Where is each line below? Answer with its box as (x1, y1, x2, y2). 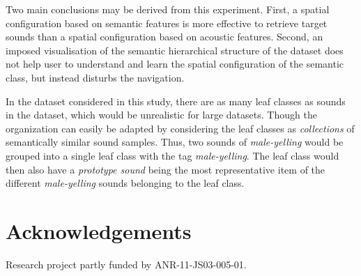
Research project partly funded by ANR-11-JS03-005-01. (6, 256, 247, 271)
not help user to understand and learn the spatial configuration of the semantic (6, 56, 344, 71)
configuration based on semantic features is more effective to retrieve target (6, 15, 328, 30)
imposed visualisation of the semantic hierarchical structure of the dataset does (6, 43, 344, 57)
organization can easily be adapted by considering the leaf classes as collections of (6, 121, 355, 135)
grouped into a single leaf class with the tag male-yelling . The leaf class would (6, 148, 339, 162)
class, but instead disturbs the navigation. (6, 70, 185, 84)
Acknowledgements (6, 216, 192, 245)
